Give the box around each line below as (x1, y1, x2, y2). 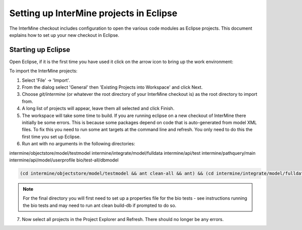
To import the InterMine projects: (9, 68, 78, 74)
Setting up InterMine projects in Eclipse (9, 8, 178, 19)
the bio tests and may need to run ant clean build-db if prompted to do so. (23, 202, 177, 208)
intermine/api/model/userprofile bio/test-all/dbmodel (9, 157, 119, 163)
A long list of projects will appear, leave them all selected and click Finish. (22, 105, 175, 111)
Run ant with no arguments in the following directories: (22, 141, 135, 147)
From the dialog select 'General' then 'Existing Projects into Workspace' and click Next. (22, 84, 203, 90)
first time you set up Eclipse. (22, 134, 81, 140)
